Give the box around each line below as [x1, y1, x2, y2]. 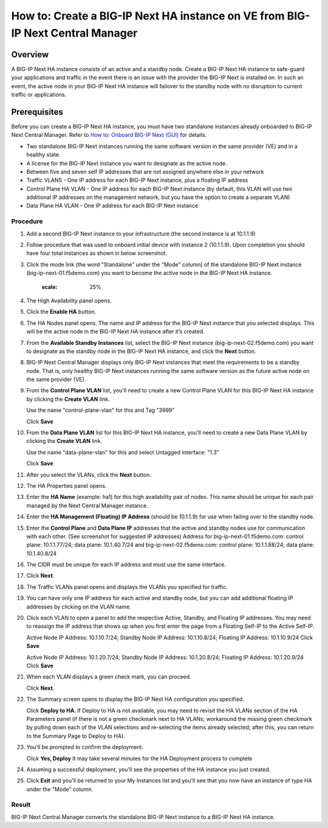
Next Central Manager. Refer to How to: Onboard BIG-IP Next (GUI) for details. [11, 131, 207, 139]
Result [11, 801, 31, 809]
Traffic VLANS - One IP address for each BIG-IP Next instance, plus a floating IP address [26, 176, 248, 184]
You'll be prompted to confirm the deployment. [26, 743, 144, 751]
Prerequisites [11, 106, 63, 117]
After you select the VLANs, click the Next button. [26, 471, 152, 478]
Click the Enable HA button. [26, 308, 97, 316]
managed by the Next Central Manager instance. [26, 502, 148, 509]
